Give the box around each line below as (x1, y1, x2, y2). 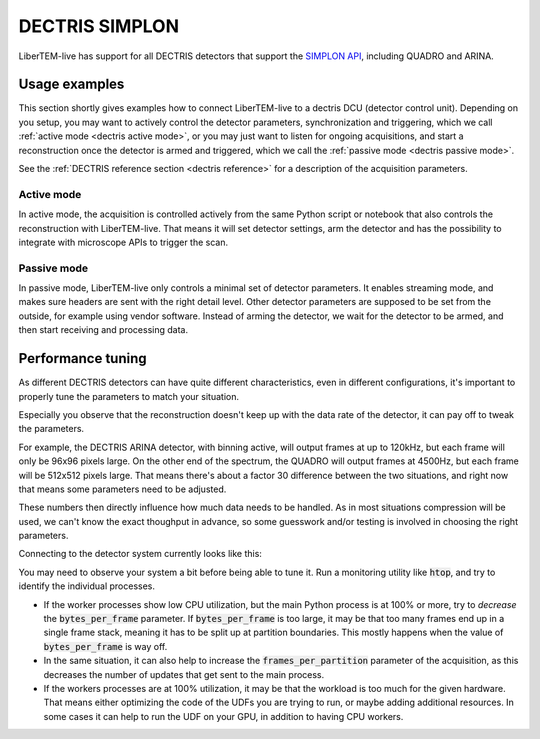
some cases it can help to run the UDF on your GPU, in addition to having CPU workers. (43, 710, 404, 722)
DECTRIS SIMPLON (18, 15, 180, 37)
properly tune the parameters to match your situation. (18, 390, 240, 402)
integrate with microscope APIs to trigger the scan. (18, 236, 229, 248)
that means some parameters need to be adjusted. (18, 483, 227, 495)
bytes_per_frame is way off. (43, 640, 168, 652)
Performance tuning (18, 350, 147, 367)
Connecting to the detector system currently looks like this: (18, 548, 262, 560)
